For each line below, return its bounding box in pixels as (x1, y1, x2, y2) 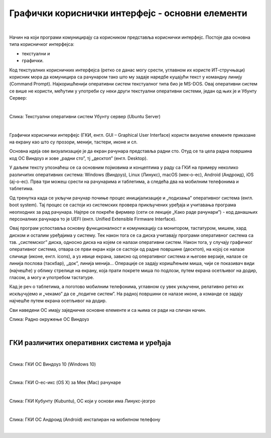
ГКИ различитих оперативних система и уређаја (9, 338, 171, 347)
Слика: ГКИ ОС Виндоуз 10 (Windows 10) (9, 361, 96, 367)
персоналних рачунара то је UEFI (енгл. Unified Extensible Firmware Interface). (9, 216, 177, 222)
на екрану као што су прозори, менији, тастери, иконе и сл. (9, 139, 138, 145)
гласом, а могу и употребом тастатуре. (9, 275, 94, 281)
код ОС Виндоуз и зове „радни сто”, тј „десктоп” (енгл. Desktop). (9, 155, 148, 161)
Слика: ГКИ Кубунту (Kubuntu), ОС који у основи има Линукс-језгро (9, 398, 156, 404)
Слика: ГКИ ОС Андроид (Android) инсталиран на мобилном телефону (9, 416, 161, 422)
